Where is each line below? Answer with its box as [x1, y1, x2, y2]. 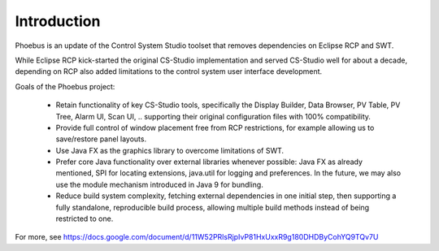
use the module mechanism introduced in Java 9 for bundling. [55, 180, 263, 189]
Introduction [15, 12, 101, 30]
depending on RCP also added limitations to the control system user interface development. [15, 67, 323, 76]
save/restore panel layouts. [55, 134, 146, 144]
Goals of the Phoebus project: [15, 81, 115, 91]
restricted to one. [55, 214, 114, 223]
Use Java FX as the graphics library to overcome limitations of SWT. [55, 145, 285, 155]
